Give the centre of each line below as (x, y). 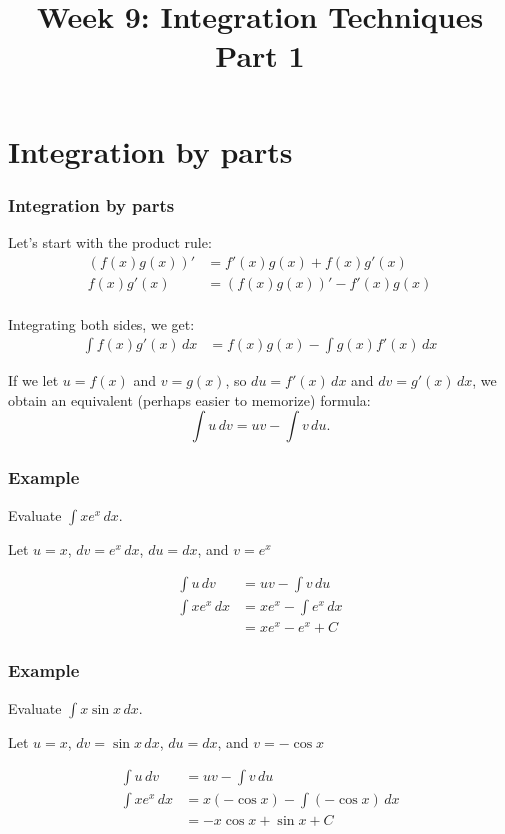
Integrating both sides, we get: (101, 323)
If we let (33, 380)
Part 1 (260, 55)
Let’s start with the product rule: (110, 241)
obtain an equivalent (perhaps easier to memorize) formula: (189, 399)
